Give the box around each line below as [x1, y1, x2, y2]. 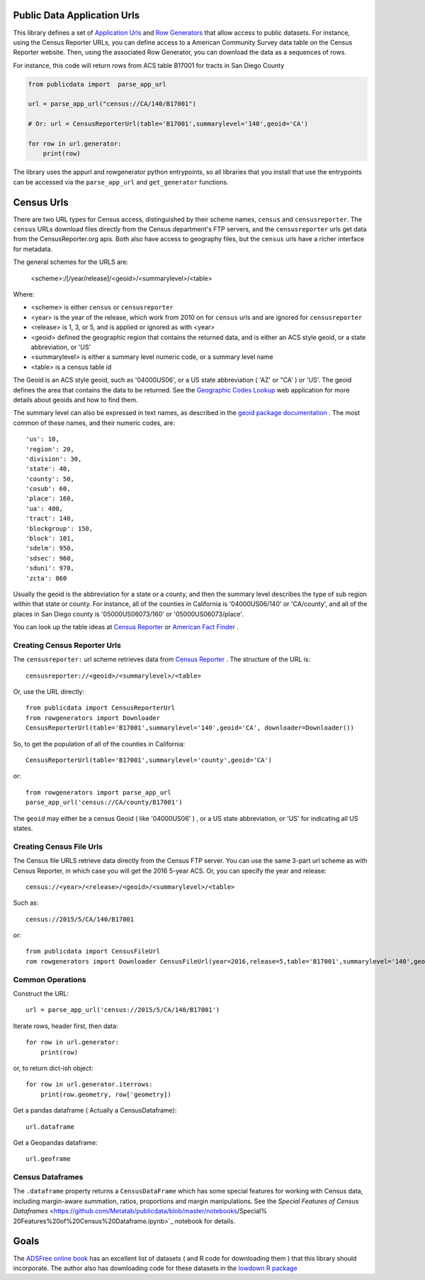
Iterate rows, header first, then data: [13, 1022, 118, 1030]
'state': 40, [25, 465, 71, 473]
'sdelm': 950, [25, 544, 74, 553]
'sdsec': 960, [25, 554, 74, 562]
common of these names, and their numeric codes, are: [13, 419, 176, 427]
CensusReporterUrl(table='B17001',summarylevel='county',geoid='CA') [25, 756, 273, 764]
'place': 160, [25, 495, 74, 503]
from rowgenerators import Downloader [25, 714, 161, 722]
